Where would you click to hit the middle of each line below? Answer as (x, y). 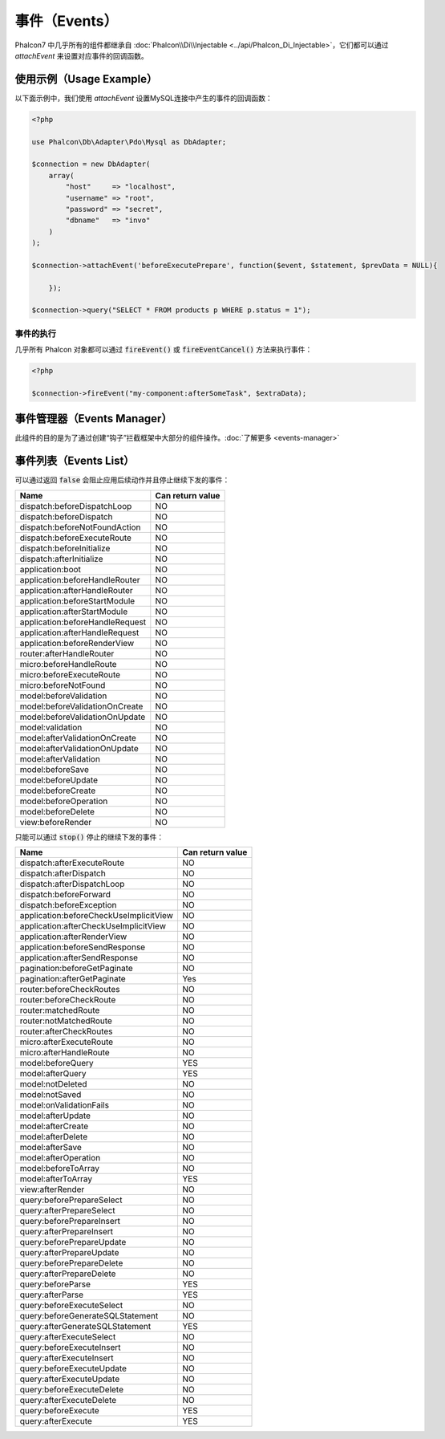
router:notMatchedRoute (66, 1021)
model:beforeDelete (57, 811)
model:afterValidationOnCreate (78, 738)
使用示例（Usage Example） (86, 79)
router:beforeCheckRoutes (70, 990)
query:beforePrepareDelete (71, 1263)
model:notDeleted (53, 1084)
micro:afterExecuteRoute (67, 1042)
